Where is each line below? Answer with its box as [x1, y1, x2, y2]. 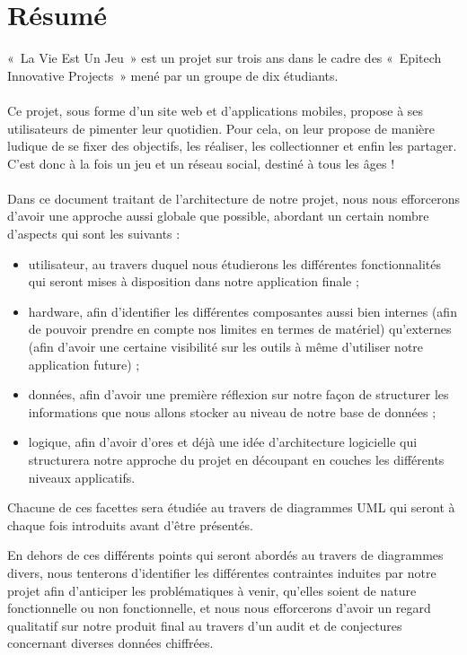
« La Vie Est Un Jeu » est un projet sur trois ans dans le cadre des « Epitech [7, 48, 442, 67]
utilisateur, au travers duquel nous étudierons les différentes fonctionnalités [28, 254, 442, 273]
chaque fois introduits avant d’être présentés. [7, 515, 253, 534]
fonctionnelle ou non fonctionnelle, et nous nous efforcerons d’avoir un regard [7, 598, 431, 617]
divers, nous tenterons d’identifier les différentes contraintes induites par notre [7, 563, 436, 581]
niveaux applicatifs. [28, 467, 136, 486]
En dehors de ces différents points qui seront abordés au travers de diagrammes [7, 546, 444, 564]
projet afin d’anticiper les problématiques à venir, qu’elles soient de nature [7, 581, 417, 599]
